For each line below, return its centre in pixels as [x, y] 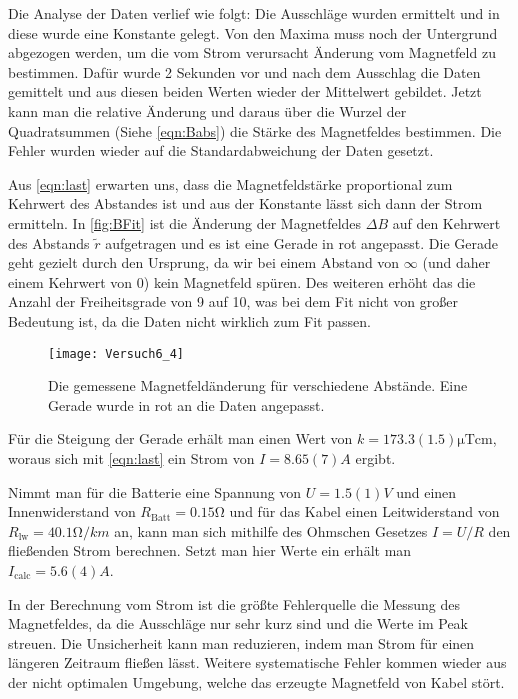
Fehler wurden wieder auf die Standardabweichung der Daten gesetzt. [221, 150]
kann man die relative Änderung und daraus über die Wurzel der [207, 110]
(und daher [456, 262]
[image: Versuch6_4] [116, 353]
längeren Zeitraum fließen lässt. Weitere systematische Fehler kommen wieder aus [257, 662]
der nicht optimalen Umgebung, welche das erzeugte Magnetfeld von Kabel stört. [256, 681]
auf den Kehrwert [446, 222]
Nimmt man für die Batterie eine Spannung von [155, 491]
